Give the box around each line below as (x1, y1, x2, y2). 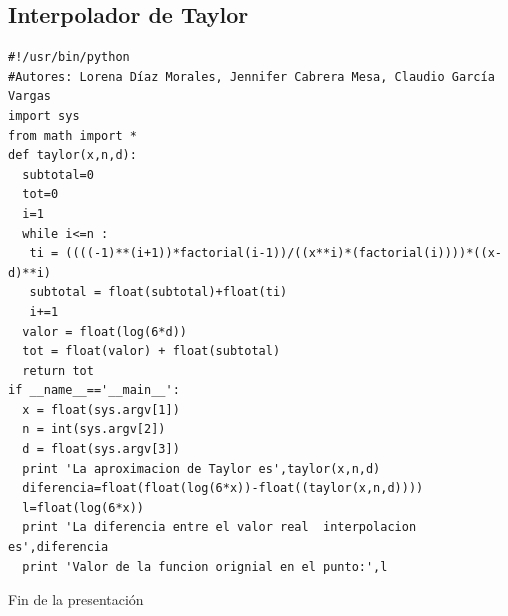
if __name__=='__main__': (8, 383, 180, 398)
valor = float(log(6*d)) (22, 324, 187, 339)
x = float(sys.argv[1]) (22, 402, 180, 417)
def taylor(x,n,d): (8, 148, 137, 163)
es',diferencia (8, 540, 109, 555)
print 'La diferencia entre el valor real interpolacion (22, 520, 417, 535)
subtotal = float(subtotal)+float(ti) (29, 285, 288, 300)
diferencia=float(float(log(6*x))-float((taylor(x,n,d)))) (22, 481, 424, 496)
